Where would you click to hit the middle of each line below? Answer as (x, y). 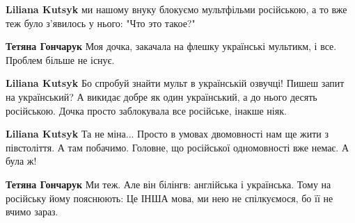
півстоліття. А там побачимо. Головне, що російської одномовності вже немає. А (177, 147)
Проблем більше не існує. (60, 59)
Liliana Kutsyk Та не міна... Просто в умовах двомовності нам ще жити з (167, 134)
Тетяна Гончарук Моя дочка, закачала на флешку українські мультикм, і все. (171, 46)
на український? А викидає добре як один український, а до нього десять (161, 96)
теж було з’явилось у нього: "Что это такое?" (101, 23)
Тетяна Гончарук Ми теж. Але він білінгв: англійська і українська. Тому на (168, 184)
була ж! (21, 161)
